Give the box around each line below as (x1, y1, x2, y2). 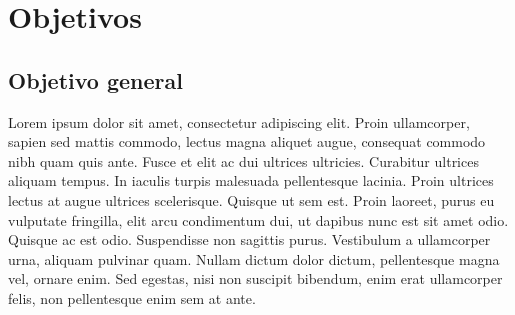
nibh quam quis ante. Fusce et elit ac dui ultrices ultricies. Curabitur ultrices (8, 150, 479, 171)
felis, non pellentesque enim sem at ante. (8, 287, 256, 308)
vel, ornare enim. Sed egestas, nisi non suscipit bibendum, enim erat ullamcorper (8, 268, 503, 289)
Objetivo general (8, 64, 183, 95)
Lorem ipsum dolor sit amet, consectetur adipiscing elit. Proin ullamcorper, (8, 111, 470, 132)
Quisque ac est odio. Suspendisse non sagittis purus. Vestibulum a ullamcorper (8, 229, 491, 250)
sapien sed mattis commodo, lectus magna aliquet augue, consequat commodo (8, 131, 486, 152)
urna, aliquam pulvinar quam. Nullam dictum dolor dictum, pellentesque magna (8, 248, 500, 269)
